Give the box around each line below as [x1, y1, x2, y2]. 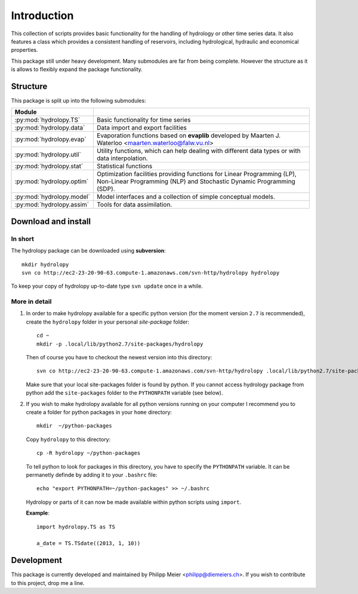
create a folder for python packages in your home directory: [26, 409, 172, 416]
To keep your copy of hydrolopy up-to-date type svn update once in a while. [11, 282, 203, 290]
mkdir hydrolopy [21, 261, 69, 268]
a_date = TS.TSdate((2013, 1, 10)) [36, 540, 141, 547]
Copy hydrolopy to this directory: [26, 436, 111, 443]
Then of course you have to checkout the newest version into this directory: [26, 354, 212, 361]
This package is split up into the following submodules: [11, 97, 146, 104]
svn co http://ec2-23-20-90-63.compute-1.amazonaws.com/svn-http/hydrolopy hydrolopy [21, 269, 280, 276]
